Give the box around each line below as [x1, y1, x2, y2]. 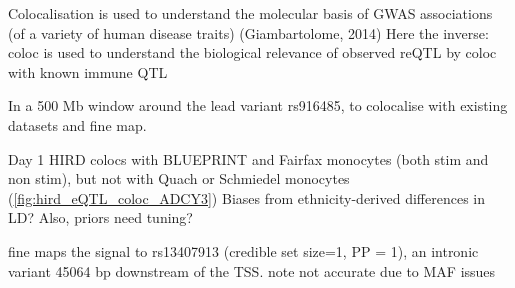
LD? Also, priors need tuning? [8, 207, 193, 228]
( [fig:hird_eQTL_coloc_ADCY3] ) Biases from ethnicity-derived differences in [8, 187, 485, 208]
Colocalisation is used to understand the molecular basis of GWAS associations [8, 3, 493, 23]
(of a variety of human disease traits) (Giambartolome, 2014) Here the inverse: [8, 22, 489, 43]
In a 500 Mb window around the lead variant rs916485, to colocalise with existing [8, 95, 508, 116]
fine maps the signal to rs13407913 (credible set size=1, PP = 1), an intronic [8, 240, 479, 261]
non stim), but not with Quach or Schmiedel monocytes [8, 168, 350, 189]
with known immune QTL [8, 61, 168, 82]
